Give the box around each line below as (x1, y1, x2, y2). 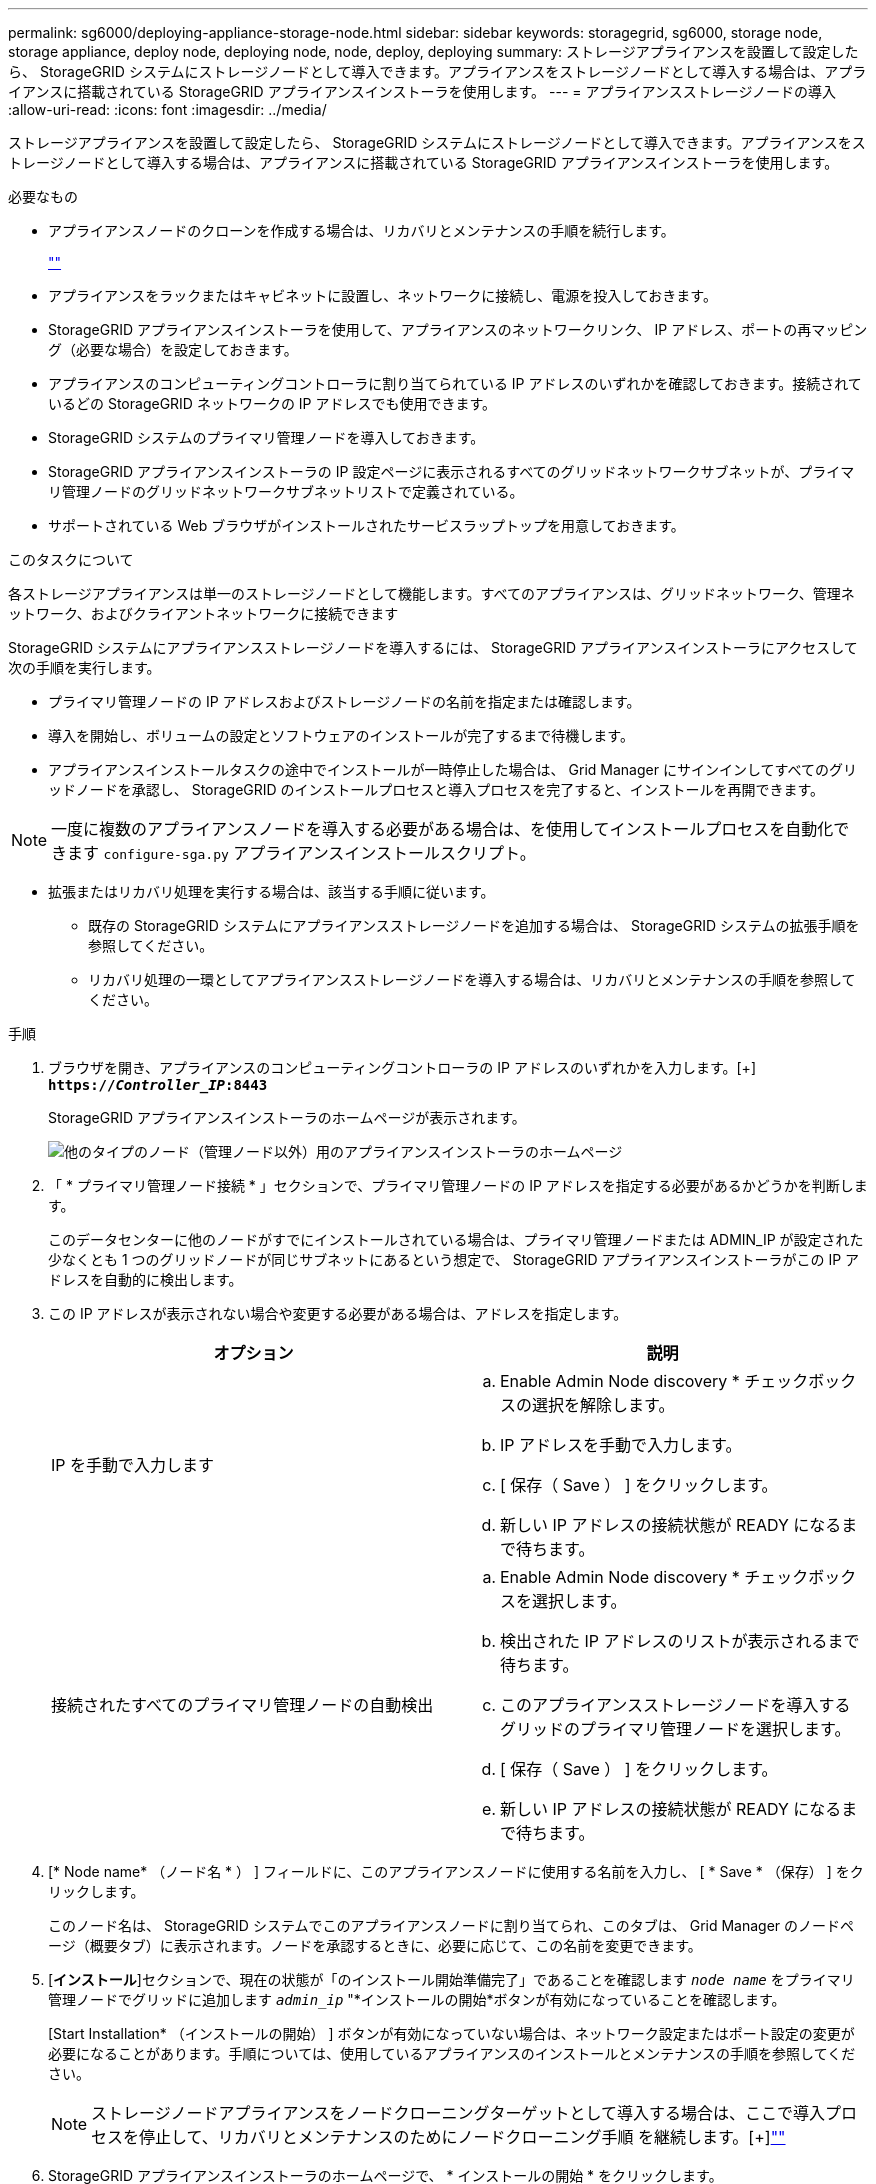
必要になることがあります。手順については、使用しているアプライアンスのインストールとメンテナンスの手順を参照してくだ (48, 2045, 856, 2062)
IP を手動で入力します (51, 1455, 215, 1475)
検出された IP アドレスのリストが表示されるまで (500, 1631, 860, 1651)
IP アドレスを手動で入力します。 (500, 1435, 742, 1455)
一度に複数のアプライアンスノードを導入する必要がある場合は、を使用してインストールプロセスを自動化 (51, 819, 834, 839)
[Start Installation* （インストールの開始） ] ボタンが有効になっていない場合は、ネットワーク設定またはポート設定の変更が (48, 2025, 855, 2042)
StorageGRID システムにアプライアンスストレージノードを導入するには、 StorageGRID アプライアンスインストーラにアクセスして (8, 639, 858, 656)
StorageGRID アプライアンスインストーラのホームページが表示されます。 (48, 1109, 526, 1126)
